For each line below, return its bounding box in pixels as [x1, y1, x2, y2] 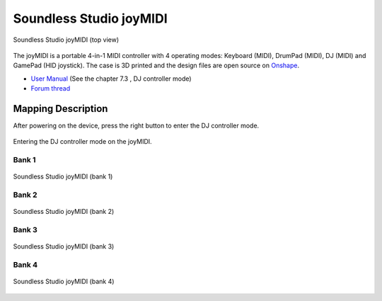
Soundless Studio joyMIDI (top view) [13, 35, 120, 44]
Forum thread [30, 84, 71, 93]
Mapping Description [13, 103, 108, 115]
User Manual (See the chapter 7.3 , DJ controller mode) [30, 74, 192, 83]
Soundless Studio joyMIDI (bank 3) [13, 242, 115, 251]
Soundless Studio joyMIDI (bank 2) [13, 208, 115, 216]
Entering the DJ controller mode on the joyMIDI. [13, 137, 152, 146]
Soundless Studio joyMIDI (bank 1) [13, 172, 113, 181]
